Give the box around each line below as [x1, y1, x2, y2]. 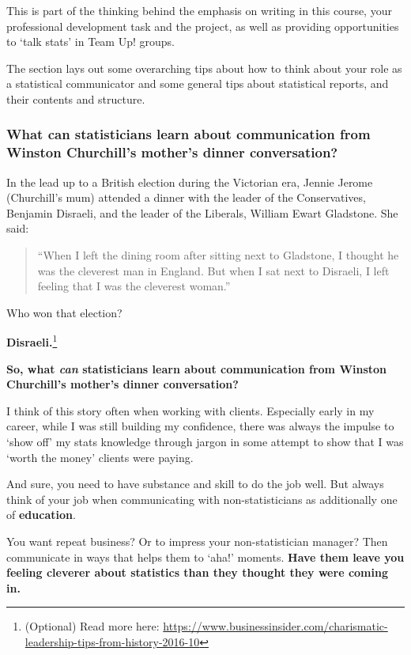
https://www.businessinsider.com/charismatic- [163, 618, 388, 634]
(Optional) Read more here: [25, 618, 160, 634]
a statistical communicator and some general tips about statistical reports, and [6, 75, 389, 92]
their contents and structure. [6, 90, 145, 107]
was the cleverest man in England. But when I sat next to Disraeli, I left [37, 262, 390, 278]
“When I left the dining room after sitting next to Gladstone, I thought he [37, 247, 399, 263]
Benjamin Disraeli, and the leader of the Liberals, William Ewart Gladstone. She [6, 204, 398, 221]
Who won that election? [6, 304, 123, 320]
